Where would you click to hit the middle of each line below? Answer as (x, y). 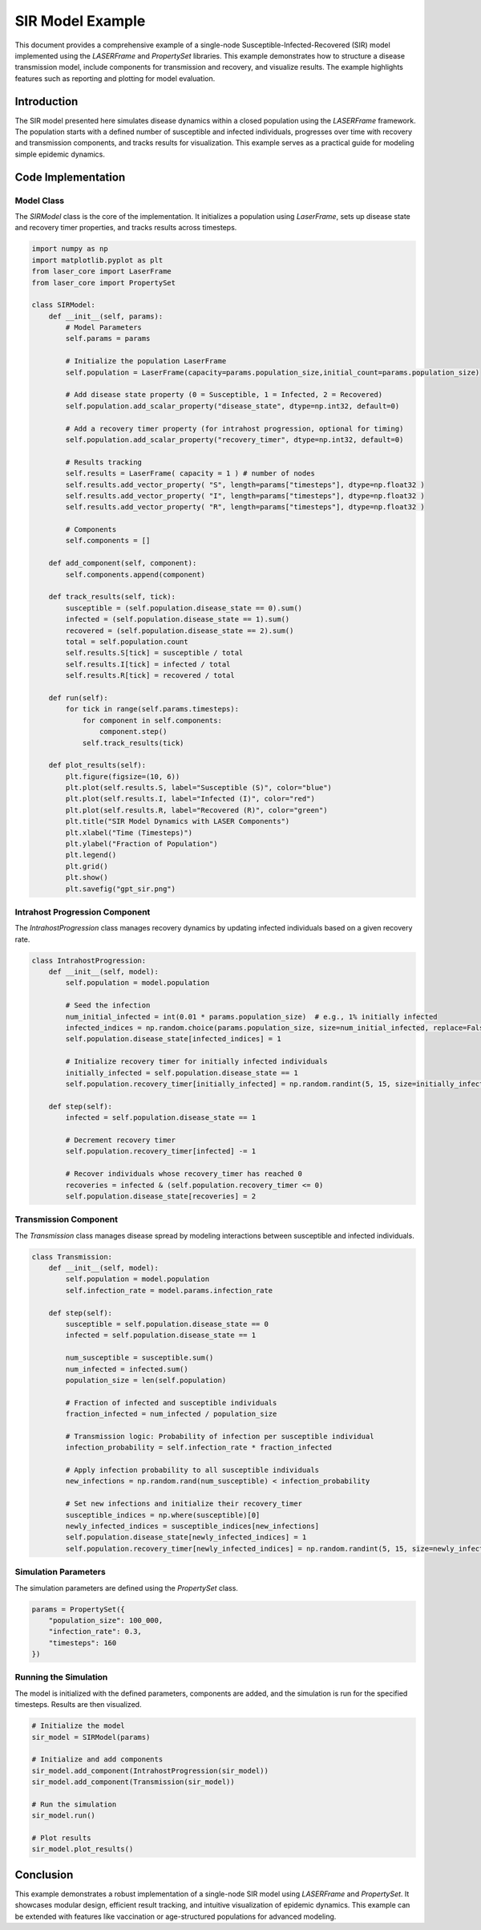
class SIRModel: (64, 305)
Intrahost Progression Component (83, 912)
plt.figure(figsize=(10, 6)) (123, 776)
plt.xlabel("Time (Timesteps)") (129, 833)
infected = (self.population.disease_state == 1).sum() (178, 619)
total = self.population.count (127, 642)
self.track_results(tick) (133, 743)
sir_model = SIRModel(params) (91, 1737)
